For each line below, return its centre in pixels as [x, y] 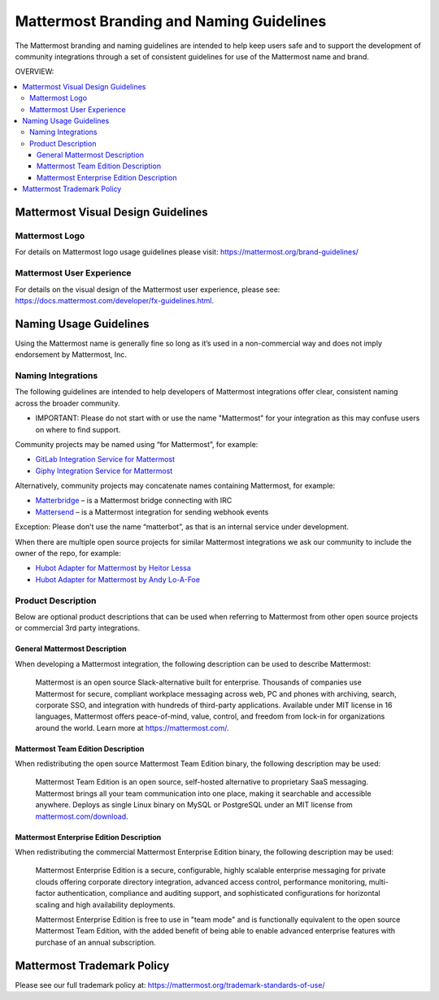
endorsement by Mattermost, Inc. [71, 354]
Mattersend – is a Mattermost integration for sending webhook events [152, 511]
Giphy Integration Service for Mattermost [104, 471]
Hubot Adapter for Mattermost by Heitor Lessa [113, 568]
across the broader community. [67, 403]
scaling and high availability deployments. [105, 904]
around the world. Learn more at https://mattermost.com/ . [132, 728]
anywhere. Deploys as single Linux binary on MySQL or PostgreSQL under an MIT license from [194, 805]
